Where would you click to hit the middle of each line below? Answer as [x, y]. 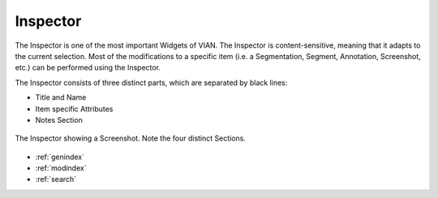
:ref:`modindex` [61, 168]
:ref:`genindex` [60, 157]
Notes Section [59, 120]
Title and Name [61, 98]
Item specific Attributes [74, 108]
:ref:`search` [56, 179]
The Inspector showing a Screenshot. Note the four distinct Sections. [131, 138]
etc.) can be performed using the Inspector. [88, 68]
